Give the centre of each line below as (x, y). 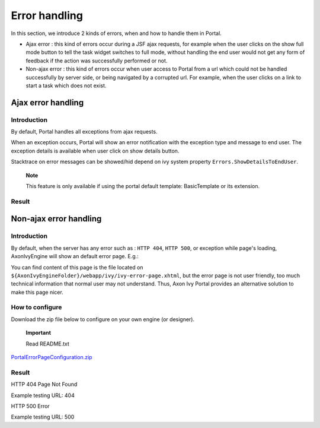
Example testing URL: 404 (43, 395)
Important (39, 333)
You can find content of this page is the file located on (77, 267)
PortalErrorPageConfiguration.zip (52, 357)
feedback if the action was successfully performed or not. (97, 61)
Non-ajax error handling (56, 219)
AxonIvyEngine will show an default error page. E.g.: (75, 256)
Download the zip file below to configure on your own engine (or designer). (103, 319)
